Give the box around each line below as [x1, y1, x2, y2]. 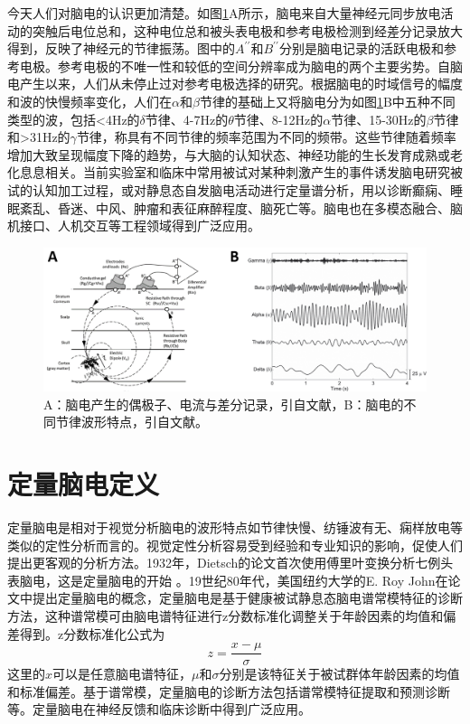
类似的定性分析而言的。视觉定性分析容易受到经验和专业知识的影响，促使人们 [7, 535, 463, 554]
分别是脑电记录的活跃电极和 [278, 39, 444, 58]
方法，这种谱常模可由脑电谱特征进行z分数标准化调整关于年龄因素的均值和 [7, 606, 444, 625]
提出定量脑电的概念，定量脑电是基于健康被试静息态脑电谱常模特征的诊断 [32, 588, 463, 607]
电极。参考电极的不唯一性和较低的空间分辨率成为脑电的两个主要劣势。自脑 [19, 56, 463, 75]
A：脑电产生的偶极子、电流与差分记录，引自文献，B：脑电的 [43, 394, 404, 413]
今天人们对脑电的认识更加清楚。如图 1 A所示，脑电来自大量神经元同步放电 [7, 4, 441, 22]
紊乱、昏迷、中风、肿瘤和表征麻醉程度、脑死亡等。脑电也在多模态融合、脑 [19, 198, 463, 217]
